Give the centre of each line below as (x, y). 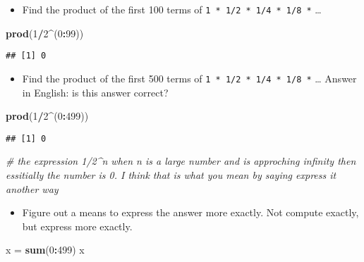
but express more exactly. (77, 226)
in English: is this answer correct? (95, 92)
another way (32, 188)
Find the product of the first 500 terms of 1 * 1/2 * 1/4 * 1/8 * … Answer (189, 78)
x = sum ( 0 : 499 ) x (45, 250)
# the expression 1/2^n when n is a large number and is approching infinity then (181, 161)
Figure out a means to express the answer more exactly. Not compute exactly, (190, 212)
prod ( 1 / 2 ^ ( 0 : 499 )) (47, 116)
